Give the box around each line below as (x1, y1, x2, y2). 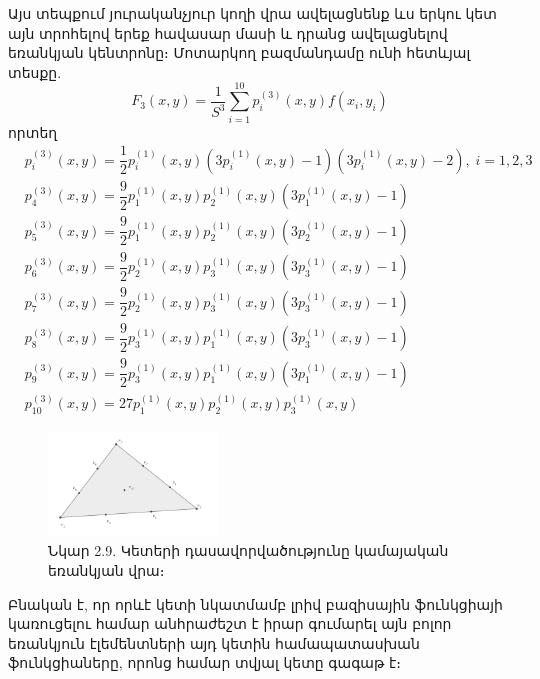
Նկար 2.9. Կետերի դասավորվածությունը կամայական (48, 540, 449, 561)
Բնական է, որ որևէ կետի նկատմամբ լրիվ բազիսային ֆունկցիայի (8, 593, 503, 614)
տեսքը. (8, 61, 62, 82)
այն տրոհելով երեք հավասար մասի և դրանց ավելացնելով (8, 22, 448, 43)
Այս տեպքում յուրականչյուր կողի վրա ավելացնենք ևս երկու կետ (8, 3, 497, 23)
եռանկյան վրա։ (48, 560, 165, 581)
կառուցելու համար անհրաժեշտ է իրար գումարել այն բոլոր (8, 613, 452, 634)
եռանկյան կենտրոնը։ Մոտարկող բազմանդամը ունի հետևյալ (8, 42, 471, 63)
